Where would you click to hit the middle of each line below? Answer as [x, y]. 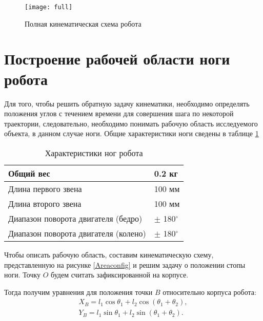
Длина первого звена [45, 188]
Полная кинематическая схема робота [83, 23]
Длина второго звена [45, 203]
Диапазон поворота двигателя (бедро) [75, 218]
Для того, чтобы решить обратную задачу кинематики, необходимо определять [127, 103]
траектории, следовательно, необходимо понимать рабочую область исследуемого [131, 123]
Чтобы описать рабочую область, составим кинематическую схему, [109, 254]
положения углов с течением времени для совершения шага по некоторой [119, 113]
